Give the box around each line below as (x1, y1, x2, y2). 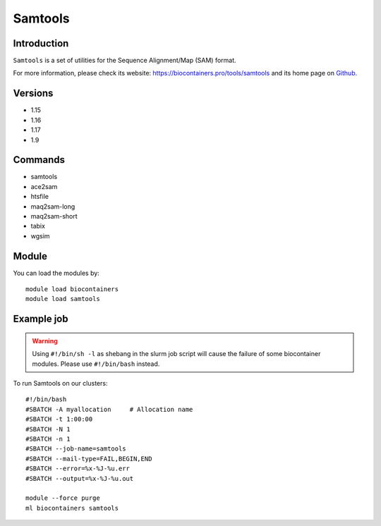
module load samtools (25, 295, 100, 303)
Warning (32, 336, 58, 345)
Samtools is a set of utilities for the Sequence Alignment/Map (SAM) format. (13, 56, 236, 65)
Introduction (13, 37, 69, 49)
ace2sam (30, 182, 58, 190)
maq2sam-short (30, 212, 78, 220)
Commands (13, 154, 66, 166)
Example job (13, 313, 68, 325)
